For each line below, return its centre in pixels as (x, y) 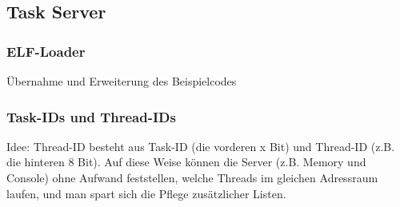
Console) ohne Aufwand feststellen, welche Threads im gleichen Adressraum (192, 177)
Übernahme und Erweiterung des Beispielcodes (122, 81)
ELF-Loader (46, 51)
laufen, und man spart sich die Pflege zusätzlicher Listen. (146, 193)
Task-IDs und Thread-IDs (91, 116)
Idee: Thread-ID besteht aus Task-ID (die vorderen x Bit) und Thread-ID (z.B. (201, 146)
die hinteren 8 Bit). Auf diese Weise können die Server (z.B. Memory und (186, 162)
